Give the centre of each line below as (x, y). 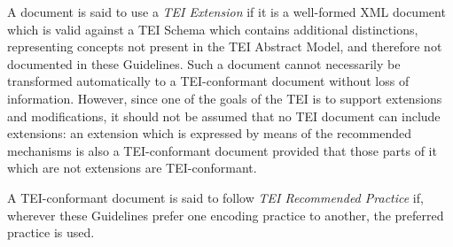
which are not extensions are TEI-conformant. (132, 168)
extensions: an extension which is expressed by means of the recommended (209, 133)
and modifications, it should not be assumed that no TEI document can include (224, 116)
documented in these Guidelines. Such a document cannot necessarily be (204, 63)
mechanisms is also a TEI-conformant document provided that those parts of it (222, 150)
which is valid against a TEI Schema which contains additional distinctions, (213, 29)
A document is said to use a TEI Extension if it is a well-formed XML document (226, 12)
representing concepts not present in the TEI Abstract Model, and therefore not (225, 46)
